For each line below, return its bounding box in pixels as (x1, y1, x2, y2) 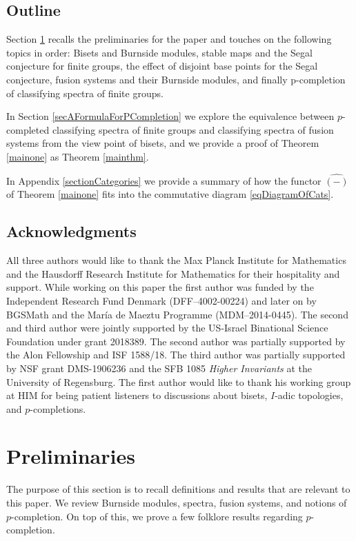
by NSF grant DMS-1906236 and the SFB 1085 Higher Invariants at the (6, 360, 313, 375)
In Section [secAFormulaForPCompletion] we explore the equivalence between (6, 109, 335, 123)
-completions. (30, 401, 86, 416)
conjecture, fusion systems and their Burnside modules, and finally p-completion (6, 72, 346, 86)
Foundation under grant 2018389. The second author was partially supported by (6, 334, 346, 348)
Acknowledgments (6, 221, 137, 242)
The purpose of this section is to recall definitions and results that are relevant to (6, 482, 350, 496)
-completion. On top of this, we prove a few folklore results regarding (11, 509, 303, 523)
